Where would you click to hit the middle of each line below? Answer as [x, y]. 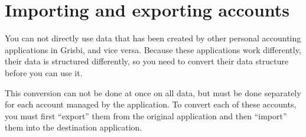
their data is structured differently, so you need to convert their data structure [147, 61]
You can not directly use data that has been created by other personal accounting [153, 38]
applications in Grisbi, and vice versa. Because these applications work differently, [153, 49]
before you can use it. [44, 72]
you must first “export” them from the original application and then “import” [146, 115]
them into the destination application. [74, 127]
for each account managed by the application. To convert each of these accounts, [151, 104]
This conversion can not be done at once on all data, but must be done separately [153, 92]
